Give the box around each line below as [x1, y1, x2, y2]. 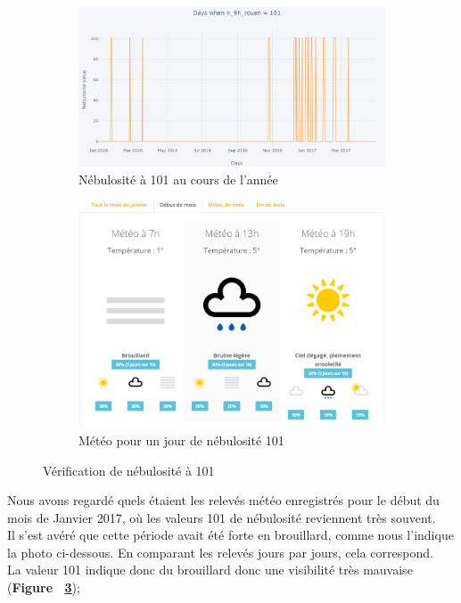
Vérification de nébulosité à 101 [43, 460, 215, 479]
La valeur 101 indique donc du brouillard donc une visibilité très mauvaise [7, 560, 413, 579]
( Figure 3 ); [7, 578, 80, 597]
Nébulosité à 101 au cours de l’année [78, 169, 278, 188]
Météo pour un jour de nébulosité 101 [78, 430, 284, 449]
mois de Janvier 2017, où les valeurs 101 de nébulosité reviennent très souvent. [7, 508, 436, 526]
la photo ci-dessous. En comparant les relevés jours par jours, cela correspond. [7, 542, 433, 561]
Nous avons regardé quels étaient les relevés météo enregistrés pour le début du [7, 491, 440, 509]
